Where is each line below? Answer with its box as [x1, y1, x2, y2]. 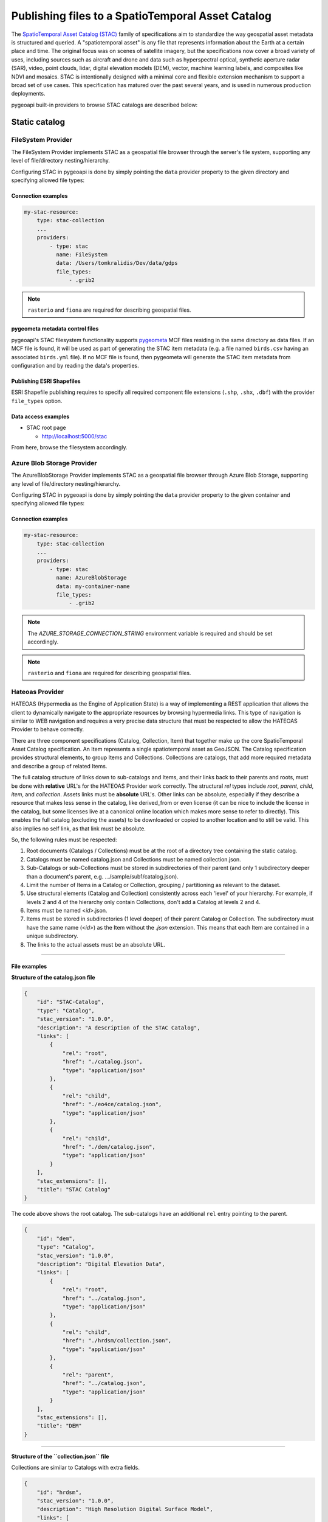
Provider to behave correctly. [11, 726, 84, 733]
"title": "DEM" [36, 1422, 82, 1429]
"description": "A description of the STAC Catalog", [36, 1024, 200, 1031]
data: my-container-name [55, 583, 130, 590]
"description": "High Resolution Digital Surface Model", [36, 1506, 213, 1513]
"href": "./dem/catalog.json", [62, 1143, 156, 1151]
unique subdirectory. [26, 932, 78, 940]
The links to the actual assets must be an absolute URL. [26, 941, 165, 948]
